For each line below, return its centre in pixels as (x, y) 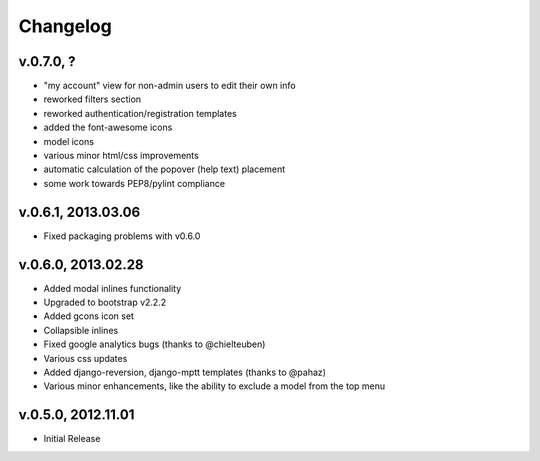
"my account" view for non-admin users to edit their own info (169, 86)
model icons (69, 141)
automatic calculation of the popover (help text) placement (164, 169)
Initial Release (72, 439)
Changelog (65, 26)
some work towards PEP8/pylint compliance (134, 183)
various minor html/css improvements (121, 156)
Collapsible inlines (81, 330)
